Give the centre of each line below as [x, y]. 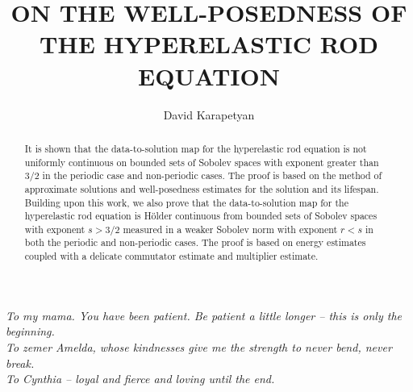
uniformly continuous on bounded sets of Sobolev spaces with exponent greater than [202, 162]
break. [20, 363]
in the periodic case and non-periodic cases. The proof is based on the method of [212, 175]
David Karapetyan [209, 114]
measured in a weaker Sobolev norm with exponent [230, 229]
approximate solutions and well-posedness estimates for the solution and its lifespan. [202, 188]
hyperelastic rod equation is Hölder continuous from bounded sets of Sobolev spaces [201, 216]
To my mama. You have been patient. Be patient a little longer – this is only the [204, 315]
